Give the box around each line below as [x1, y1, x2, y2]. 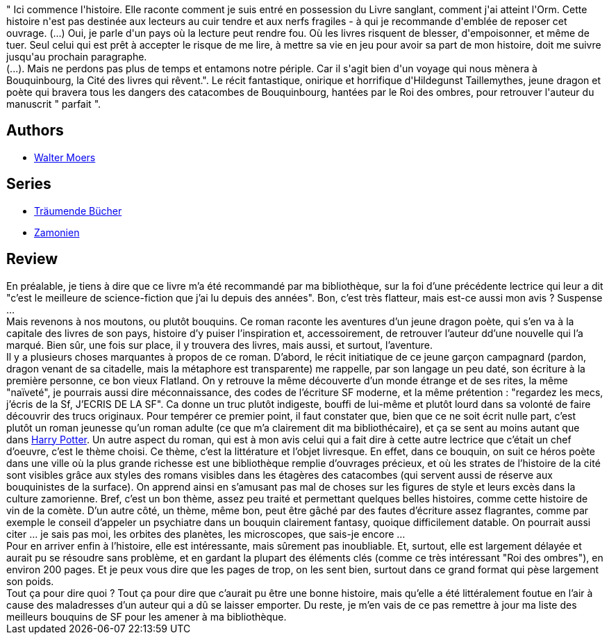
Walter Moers [34, 151, 96, 163]
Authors [6, 122, 64, 140]
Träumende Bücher [34, 204, 122, 217]
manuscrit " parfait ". [6, 98, 101, 110]
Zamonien [34, 226, 80, 238]
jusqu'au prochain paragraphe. [6, 51, 147, 63]
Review [6, 250, 58, 268]
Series [6, 175, 51, 193]
